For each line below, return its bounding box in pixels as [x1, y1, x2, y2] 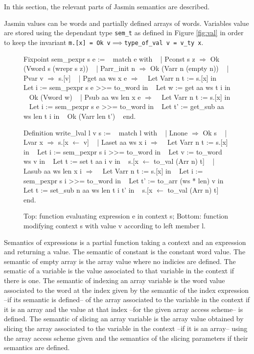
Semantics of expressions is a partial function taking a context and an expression [4, 237, 246, 247]
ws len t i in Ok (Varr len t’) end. [23, 111, 136, 121]
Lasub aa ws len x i [23, 166, 82, 176]
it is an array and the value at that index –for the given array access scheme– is [4, 304, 243, 314]
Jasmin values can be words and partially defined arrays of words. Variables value [4, 18, 249, 28]
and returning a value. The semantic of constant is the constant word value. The [4, 246, 246, 257]
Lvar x [23, 137, 43, 147]
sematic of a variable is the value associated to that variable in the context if [4, 265, 234, 276]
